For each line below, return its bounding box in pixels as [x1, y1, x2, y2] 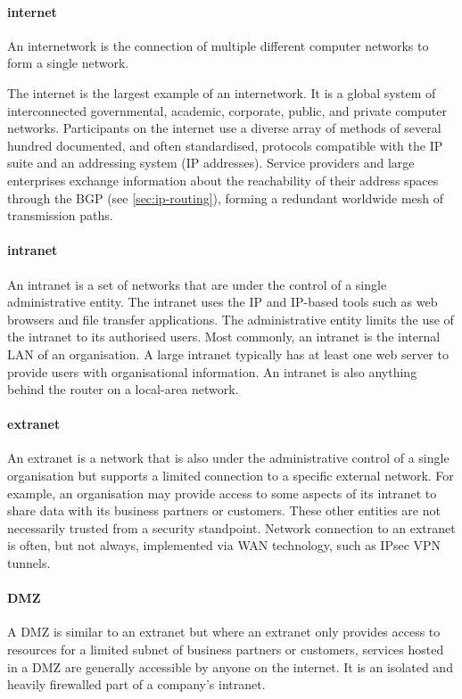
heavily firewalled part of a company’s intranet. [7, 675, 266, 694]
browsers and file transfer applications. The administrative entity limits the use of [7, 309, 454, 328]
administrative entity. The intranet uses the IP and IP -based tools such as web [7, 292, 438, 311]
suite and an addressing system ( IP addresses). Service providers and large [7, 153, 415, 172]
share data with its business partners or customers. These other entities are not [7, 501, 441, 520]
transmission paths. [7, 206, 113, 225]
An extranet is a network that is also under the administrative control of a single [7, 448, 450, 467]
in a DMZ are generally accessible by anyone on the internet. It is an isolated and [7, 657, 453, 676]
